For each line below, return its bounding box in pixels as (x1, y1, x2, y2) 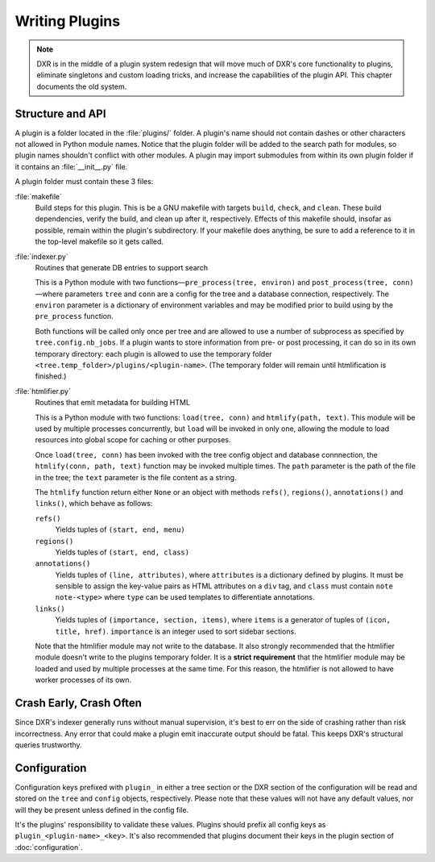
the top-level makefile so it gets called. (35, 236, 164, 246)
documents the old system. (36, 82, 127, 91)
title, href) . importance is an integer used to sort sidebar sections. (55, 626, 297, 636)
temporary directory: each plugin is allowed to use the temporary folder (35, 349, 273, 358)
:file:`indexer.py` (14, 251, 68, 262)
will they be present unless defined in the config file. (14, 805, 189, 814)
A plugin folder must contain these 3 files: (14, 177, 154, 186)
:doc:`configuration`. (14, 842, 83, 852)
